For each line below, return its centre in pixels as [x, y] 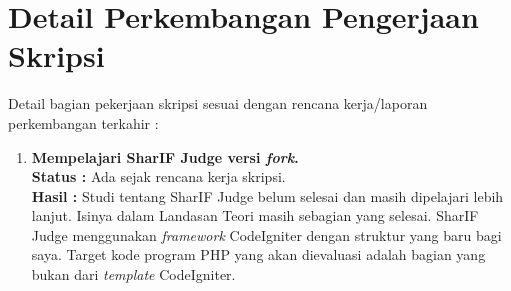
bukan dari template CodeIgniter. [133, 274]
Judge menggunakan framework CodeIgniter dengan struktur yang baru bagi [266, 234]
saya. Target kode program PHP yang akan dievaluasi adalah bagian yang [258, 254]
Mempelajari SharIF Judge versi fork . [165, 156]
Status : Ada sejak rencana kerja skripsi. [158, 176]
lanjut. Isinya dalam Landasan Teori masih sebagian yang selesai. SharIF [255, 215]
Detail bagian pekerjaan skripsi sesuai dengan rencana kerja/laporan [218, 103]
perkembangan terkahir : [83, 122]
